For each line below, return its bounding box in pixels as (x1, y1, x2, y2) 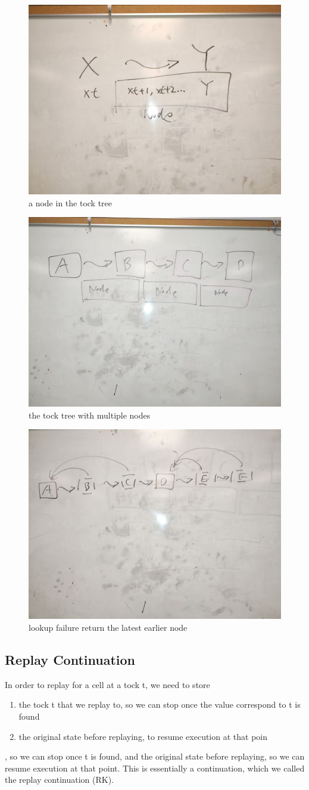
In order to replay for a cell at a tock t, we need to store (5, 678, 210, 690)
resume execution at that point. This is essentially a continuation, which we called (5, 761, 305, 774)
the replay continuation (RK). (5, 773, 114, 786)
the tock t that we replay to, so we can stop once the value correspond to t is (18, 698, 301, 711)
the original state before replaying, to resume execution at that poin (18, 730, 268, 742)
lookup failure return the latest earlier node (29, 621, 188, 633)
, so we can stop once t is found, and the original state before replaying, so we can (5, 750, 305, 763)
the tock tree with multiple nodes (29, 408, 151, 421)
